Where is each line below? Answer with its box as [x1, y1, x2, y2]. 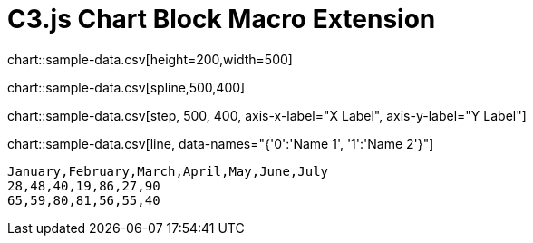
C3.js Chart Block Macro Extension [7, 4, 436, 34]
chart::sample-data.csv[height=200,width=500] [7, 51, 293, 67]
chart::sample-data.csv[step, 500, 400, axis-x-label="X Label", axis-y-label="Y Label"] [7, 107, 527, 123]
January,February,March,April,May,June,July [7, 163, 329, 179]
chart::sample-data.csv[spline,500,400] [7, 79, 246, 95]
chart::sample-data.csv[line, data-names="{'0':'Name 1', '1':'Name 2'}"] [7, 135, 434, 151]
